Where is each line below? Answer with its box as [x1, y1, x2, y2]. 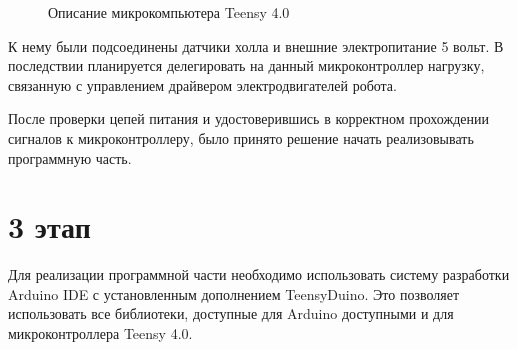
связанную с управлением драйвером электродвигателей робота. [8, 74, 397, 95]
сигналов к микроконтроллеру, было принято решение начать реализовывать [8, 127, 474, 148]
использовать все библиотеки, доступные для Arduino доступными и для [8, 303, 454, 324]
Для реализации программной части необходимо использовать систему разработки [8, 264, 510, 285]
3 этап [8, 206, 91, 247]
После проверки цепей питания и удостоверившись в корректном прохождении [8, 108, 489, 129]
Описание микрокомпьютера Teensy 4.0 [48, 2, 290, 22]
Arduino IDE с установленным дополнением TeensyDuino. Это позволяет [8, 283, 460, 304]
